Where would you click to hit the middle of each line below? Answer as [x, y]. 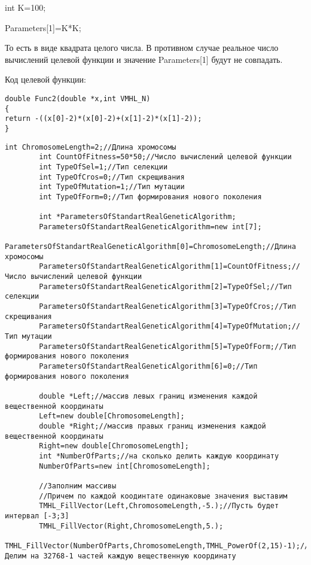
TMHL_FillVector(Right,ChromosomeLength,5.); [131, 526]
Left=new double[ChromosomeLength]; [112, 416]
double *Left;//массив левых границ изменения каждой [148, 396]
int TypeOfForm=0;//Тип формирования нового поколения [150, 197]
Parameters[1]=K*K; [43, 27]
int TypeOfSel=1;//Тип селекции [103, 167]
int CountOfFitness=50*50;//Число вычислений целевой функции [165, 157]
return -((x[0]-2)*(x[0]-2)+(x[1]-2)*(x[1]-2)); [103, 119]
